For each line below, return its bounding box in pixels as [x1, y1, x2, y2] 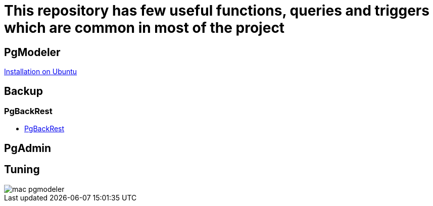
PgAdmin [4, 141, 52, 154]
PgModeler [4, 45, 61, 59]
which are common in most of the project [4, 19, 285, 36]
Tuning [4, 163, 40, 176]
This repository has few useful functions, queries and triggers [4, 2, 429, 19]
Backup [4, 84, 43, 97]
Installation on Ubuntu [4, 67, 77, 76]
